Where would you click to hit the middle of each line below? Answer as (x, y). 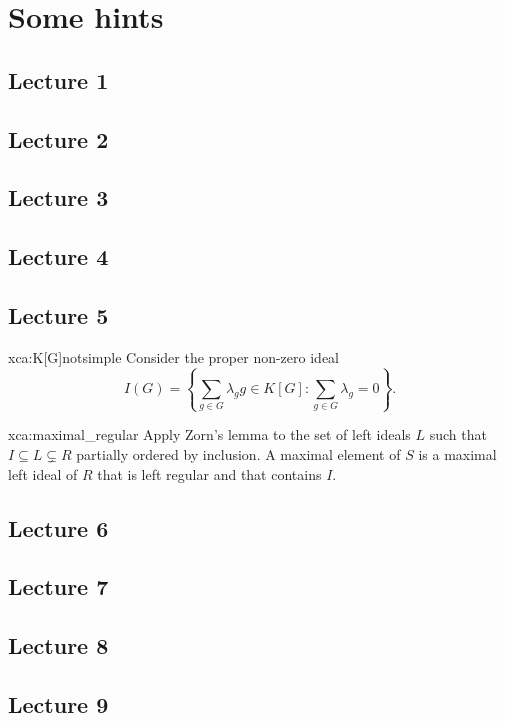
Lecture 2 (58, 138)
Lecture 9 (58, 703)
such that (458, 434)
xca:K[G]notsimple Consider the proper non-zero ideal (173, 356)
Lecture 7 (58, 586)
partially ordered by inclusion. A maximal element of (238, 454)
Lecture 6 (58, 527)
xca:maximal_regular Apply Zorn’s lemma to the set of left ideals (209, 434)
